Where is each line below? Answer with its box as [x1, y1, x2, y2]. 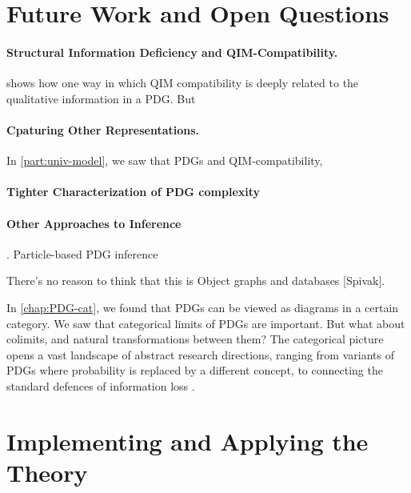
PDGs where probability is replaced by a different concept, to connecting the [6, 362, 383, 379]
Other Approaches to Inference [6, 214, 182, 231]
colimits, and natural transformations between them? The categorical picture [6, 331, 384, 347]
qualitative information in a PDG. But [6, 90, 196, 106]
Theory [6, 455, 88, 488]
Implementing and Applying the [6, 424, 369, 457]
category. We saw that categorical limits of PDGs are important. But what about [6, 315, 405, 331]
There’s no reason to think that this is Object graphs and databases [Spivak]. [6, 272, 385, 289]
